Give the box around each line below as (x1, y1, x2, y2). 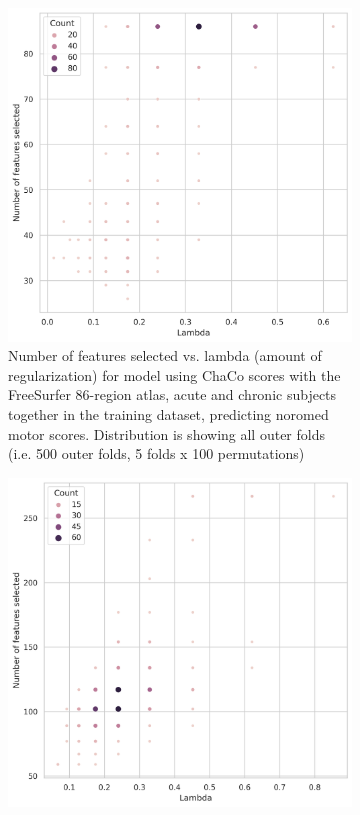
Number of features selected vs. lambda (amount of (8, 345, 322, 366)
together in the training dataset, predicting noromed (8, 403, 329, 424)
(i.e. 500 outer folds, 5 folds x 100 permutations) (8, 443, 305, 464)
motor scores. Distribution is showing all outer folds (8, 423, 325, 444)
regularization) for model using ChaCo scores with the (8, 364, 341, 385)
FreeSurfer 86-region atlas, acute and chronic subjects (8, 384, 337, 405)
